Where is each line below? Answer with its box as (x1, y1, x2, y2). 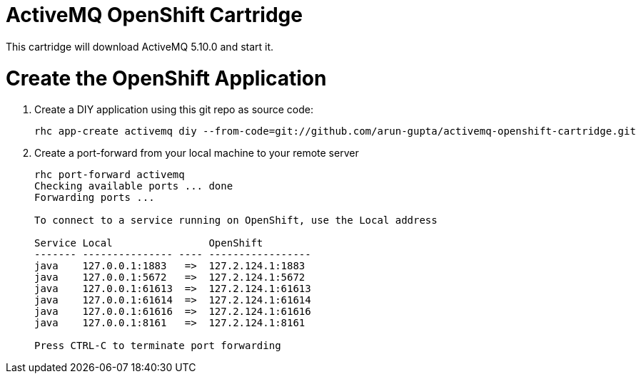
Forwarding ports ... (34, 192, 155, 204)
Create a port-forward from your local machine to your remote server (34, 147, 359, 160)
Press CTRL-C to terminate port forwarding (34, 340, 281, 352)
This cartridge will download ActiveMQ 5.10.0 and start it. (6, 40, 274, 53)
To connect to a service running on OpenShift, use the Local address (34, 214, 438, 227)
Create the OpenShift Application (6, 66, 327, 90)
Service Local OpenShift (34, 237, 263, 249)
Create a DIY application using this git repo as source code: (34, 103, 314, 116)
